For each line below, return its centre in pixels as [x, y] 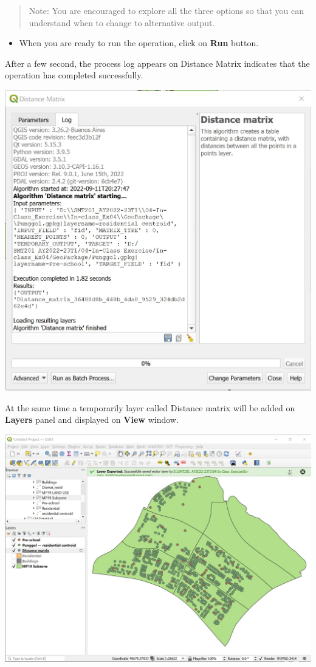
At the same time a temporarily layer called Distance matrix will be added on [150, 407]
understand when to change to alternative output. [122, 22]
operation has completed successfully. [74, 75]
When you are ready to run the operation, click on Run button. [139, 43]
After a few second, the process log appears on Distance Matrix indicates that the [157, 63]
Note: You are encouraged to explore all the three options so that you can [166, 10]
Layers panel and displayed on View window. [92, 419]
